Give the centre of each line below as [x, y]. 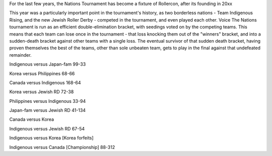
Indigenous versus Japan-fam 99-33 [48, 64]
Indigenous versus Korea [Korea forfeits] [51, 138]
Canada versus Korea [32, 119]
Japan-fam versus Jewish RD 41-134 [47, 110]
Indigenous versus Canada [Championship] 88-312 [62, 147]
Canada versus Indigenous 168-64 [45, 82]
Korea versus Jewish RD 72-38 [42, 92]
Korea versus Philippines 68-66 [42, 73]
